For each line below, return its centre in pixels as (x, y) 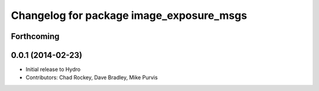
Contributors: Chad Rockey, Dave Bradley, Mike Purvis (92, 77)
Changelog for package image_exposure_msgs (129, 15)
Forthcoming (35, 36)
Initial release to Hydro (53, 69)
